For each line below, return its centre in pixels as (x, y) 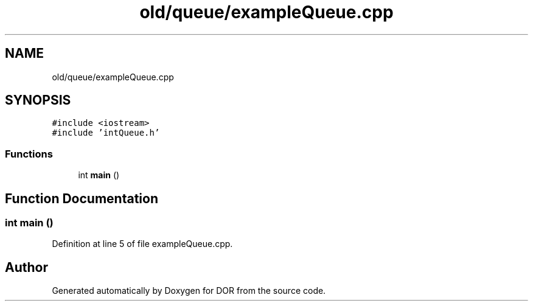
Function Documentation (82, 198)
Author (26, 267)
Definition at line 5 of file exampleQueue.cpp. (142, 244)
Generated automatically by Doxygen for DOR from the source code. (189, 291)
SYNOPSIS (38, 100)
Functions (29, 154)
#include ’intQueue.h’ (106, 133)
